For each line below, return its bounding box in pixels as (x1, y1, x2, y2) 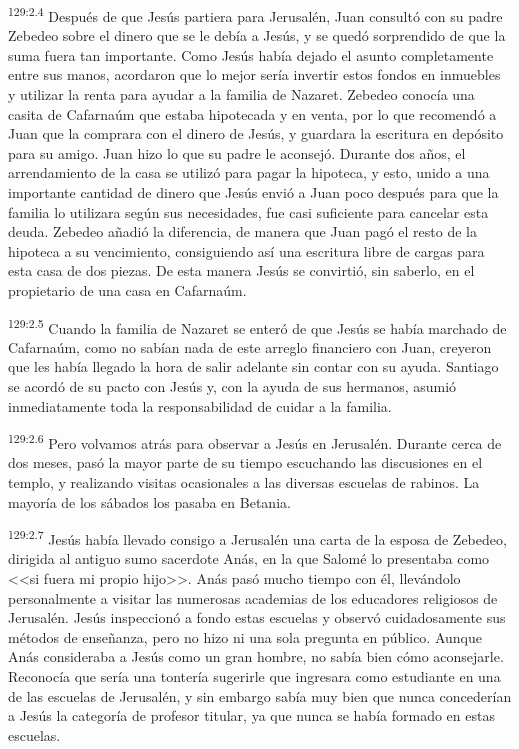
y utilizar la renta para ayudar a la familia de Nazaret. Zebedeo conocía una (8, 84, 475, 105)
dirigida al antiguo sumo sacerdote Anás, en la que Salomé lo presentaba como (8, 548, 490, 569)
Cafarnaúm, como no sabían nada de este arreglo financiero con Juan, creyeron (8, 336, 492, 357)
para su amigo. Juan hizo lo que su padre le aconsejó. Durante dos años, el (8, 142, 466, 163)
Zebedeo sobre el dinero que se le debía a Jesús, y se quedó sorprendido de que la (8, 25, 506, 46)
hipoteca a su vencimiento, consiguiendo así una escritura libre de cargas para (8, 240, 485, 261)
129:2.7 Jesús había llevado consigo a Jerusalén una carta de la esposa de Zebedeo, (8, 526, 507, 549)
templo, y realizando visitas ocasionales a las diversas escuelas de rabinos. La (8, 472, 480, 493)
